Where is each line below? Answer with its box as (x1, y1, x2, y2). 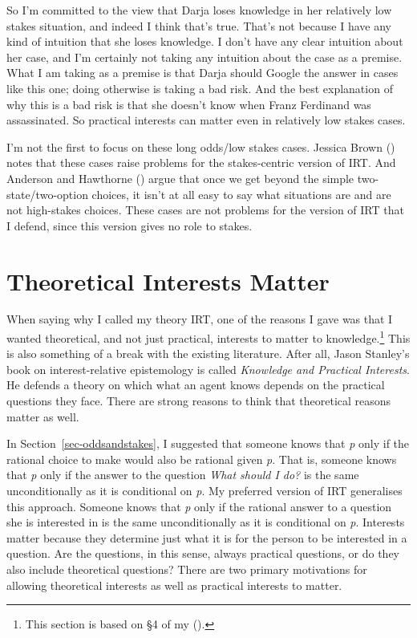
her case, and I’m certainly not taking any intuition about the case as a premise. (6, 48, 403, 65)
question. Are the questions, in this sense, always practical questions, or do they (6, 545, 400, 562)
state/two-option (6, 185, 88, 202)
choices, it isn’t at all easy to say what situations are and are (91, 185, 391, 202)
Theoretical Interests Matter (6, 264, 330, 297)
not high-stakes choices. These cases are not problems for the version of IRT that (6, 201, 404, 218)
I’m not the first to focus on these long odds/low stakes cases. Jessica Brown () (6, 138, 395, 155)
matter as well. (6, 408, 79, 425)
